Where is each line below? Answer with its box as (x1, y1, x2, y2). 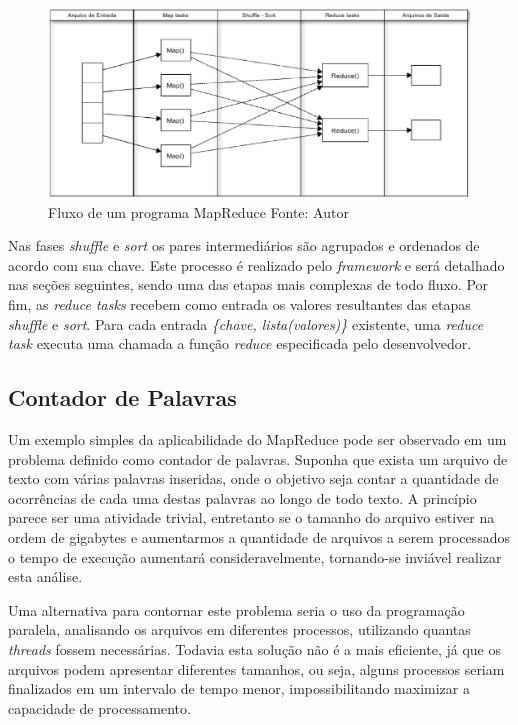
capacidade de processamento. (8, 697, 191, 718)
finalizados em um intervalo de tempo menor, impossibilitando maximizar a (8, 678, 470, 699)
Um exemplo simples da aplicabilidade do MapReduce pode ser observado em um (8, 429, 507, 449)
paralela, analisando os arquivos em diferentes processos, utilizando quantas (8, 619, 471, 640)
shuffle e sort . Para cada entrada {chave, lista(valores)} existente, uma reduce (8, 313, 484, 334)
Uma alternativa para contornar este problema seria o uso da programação (8, 599, 465, 620)
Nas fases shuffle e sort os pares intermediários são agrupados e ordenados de (8, 235, 480, 256)
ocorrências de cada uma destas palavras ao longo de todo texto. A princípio (8, 487, 477, 508)
